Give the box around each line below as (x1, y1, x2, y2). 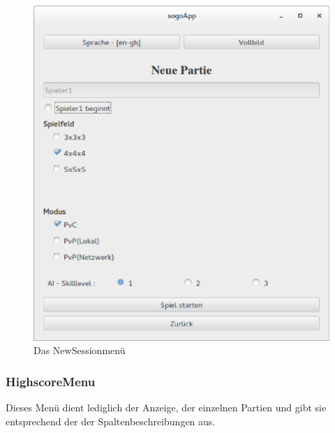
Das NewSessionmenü (33, 343, 126, 358)
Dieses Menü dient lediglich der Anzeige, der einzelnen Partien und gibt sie (6, 400, 327, 415)
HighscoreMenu (6, 372, 96, 390)
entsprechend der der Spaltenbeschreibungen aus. (6, 413, 216, 428)
